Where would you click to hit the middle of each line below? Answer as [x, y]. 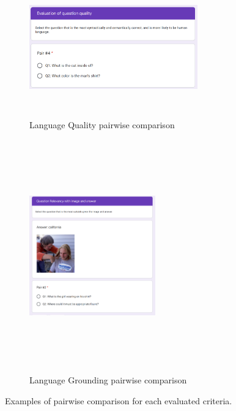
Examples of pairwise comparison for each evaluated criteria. [119, 401]
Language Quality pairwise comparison [102, 125]
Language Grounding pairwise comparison [108, 380]
